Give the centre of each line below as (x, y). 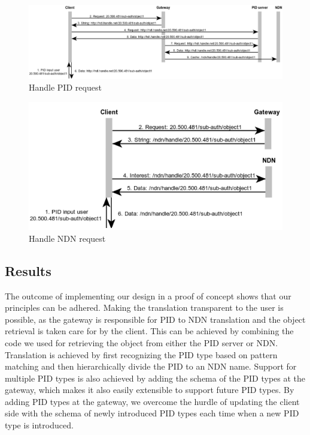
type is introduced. (39, 425)
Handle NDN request (67, 238)
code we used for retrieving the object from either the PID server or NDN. (142, 342)
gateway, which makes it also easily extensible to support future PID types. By (150, 390)
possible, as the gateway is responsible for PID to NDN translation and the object (155, 319)
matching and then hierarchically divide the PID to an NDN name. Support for (151, 366)
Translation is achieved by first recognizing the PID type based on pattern (141, 354)
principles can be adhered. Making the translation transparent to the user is (144, 307)
